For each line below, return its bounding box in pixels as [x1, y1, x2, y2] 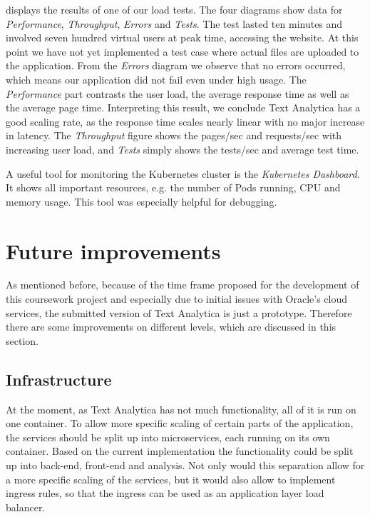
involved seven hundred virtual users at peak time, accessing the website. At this [6, 30, 359, 45]
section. [6, 333, 38, 348]
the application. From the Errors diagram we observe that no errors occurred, [6, 58, 346, 73]
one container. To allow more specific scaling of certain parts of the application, [6, 416, 354, 431]
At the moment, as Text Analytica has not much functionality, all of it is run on [6, 401, 356, 416]
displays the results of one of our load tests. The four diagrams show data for [6, 2, 343, 16]
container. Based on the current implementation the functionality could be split [6, 443, 354, 458]
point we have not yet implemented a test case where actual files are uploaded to [6, 44, 359, 59]
